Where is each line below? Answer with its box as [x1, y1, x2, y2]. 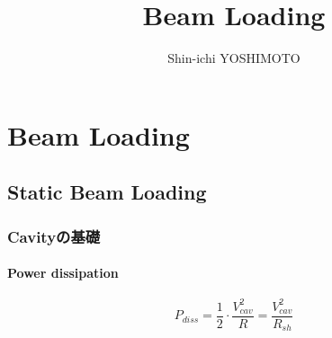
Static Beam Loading [7, 178, 207, 206]
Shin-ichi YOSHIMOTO [167, 49, 301, 67]
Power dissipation [7, 263, 119, 282]
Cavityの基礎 [7, 225, 101, 247]
